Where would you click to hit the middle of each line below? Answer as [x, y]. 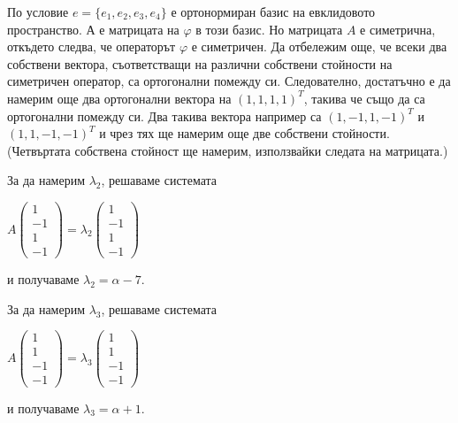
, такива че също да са [364, 98]
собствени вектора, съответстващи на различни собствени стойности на [200, 63]
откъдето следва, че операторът [92, 46]
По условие [38, 12]
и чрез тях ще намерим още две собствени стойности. [244, 133]
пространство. [45, 29]
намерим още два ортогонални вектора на [119, 98]
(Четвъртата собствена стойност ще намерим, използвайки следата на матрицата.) [228, 150]
